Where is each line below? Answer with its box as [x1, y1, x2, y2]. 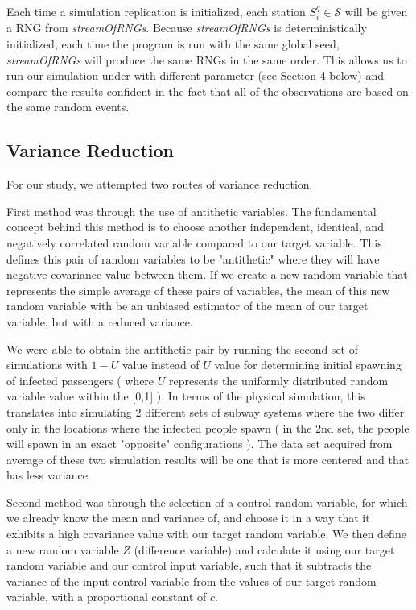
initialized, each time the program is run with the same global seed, [6, 35, 340, 52]
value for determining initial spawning [214, 356, 402, 373]
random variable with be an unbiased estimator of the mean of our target [6, 297, 369, 314]
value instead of [122, 356, 200, 373]
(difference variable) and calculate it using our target [134, 541, 395, 558]
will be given [344, 3, 408, 19]
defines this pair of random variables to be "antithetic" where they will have [6, 250, 380, 267]
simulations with [6, 356, 88, 373]
